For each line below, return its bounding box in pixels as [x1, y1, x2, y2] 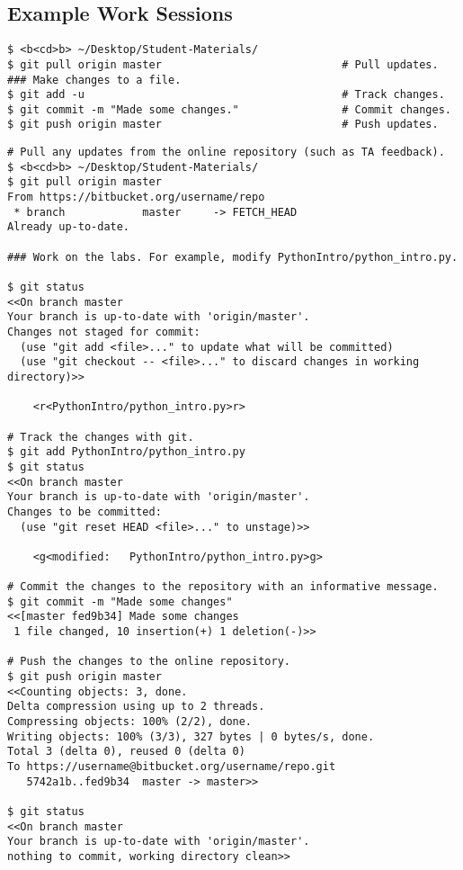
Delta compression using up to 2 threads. [7, 700, 265, 713]
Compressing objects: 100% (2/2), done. [7, 715, 253, 729]
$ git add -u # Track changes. [7, 88, 445, 102]
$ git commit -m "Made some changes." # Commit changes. [7, 103, 451, 116]
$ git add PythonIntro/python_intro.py [7, 445, 245, 459]
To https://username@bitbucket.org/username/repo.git [7, 760, 336, 774]
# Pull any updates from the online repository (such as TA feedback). [7, 146, 445, 159]
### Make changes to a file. [7, 73, 182, 86]
